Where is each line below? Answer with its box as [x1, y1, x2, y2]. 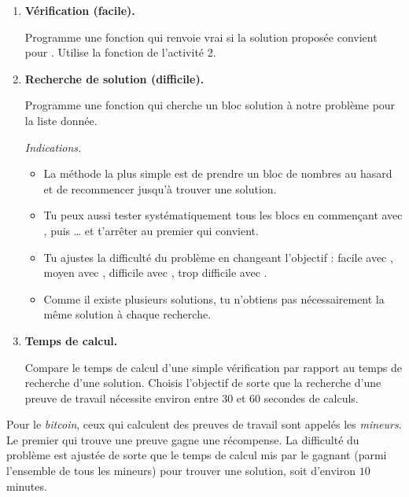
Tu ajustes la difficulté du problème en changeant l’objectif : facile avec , [43, 248, 393, 265]
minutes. [6, 477, 47, 494]
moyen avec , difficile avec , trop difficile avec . [43, 264, 267, 281]
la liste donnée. [24, 112, 98, 128]
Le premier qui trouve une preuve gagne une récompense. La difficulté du [6, 431, 359, 447]
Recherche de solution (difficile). [24, 70, 204, 87]
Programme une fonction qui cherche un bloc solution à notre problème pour [24, 97, 396, 113]
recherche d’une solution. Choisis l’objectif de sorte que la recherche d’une [24, 374, 381, 391]
